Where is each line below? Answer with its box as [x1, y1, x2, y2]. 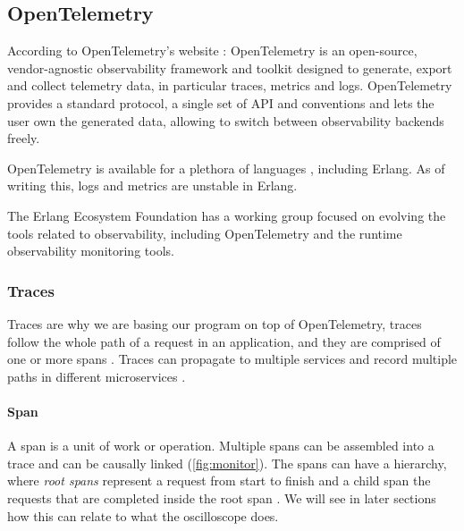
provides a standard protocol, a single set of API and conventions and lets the [7, 93, 434, 112]
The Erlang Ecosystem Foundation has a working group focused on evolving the [7, 206, 446, 224]
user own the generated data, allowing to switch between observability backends [7, 111, 444, 130]
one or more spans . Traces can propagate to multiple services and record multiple [7, 350, 458, 368]
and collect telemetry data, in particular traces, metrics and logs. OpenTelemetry [7, 76, 452, 95]
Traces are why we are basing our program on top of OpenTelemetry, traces [7, 314, 422, 333]
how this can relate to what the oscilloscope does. [7, 506, 279, 525]
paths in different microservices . [7, 367, 186, 385]
